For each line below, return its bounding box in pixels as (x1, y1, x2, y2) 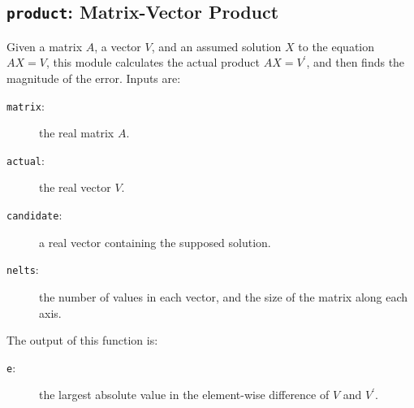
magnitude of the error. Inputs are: (6, 69, 181, 86)
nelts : (6, 261, 39, 278)
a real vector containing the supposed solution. (39, 233, 271, 250)
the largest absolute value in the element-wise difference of (39, 386, 330, 403)
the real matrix (39, 124, 114, 141)
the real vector (39, 179, 111, 196)
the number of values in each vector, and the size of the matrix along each (39, 288, 408, 305)
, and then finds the (306, 54, 405, 71)
